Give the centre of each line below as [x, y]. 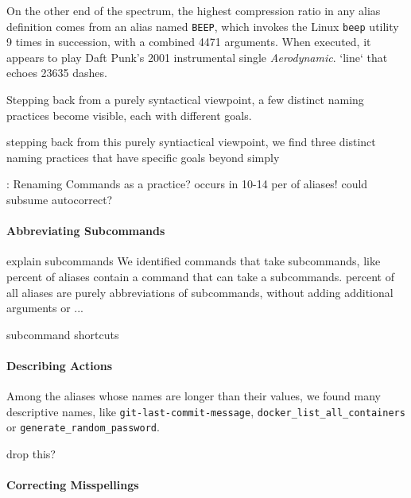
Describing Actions [60, 365]
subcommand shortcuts [63, 334]
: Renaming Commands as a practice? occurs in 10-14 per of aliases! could [187, 184]
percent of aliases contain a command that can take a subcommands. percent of [201, 276]
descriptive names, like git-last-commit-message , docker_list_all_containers [206, 411]
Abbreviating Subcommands [86, 231]
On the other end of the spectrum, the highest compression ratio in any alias [194, 10]
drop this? [31, 454]
